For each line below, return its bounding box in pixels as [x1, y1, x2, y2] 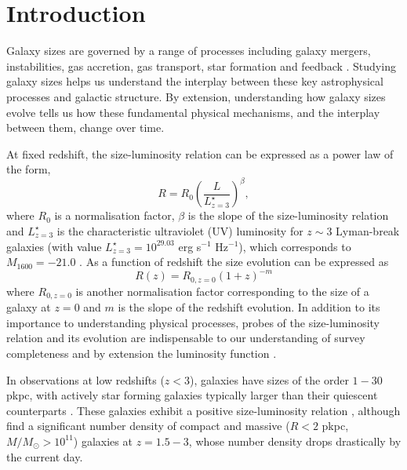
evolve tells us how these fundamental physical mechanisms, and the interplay [6, 104, 380, 120]
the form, [6, 161, 51, 177]
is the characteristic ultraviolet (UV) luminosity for [56, 222, 303, 239]
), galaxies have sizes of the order [190, 371, 349, 388]
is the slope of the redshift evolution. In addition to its [118, 299, 380, 315]
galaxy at [6, 299, 51, 315]
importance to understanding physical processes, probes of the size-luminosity [6, 314, 380, 330]
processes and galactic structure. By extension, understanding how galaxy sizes [6, 88, 386, 104]
